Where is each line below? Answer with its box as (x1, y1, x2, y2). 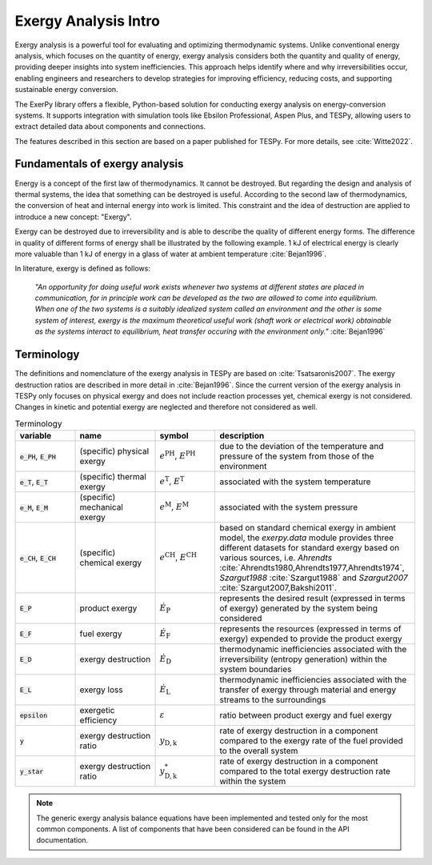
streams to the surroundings (219, 695, 326, 706)
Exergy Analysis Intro (14, 12, 160, 30)
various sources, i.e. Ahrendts (219, 552, 332, 563)
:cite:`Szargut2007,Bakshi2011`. (219, 583, 338, 594)
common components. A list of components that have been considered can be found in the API (36, 824, 350, 834)
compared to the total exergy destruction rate (219, 766, 391, 777)
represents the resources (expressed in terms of (219, 623, 402, 635)
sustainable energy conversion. (14, 85, 119, 94)
